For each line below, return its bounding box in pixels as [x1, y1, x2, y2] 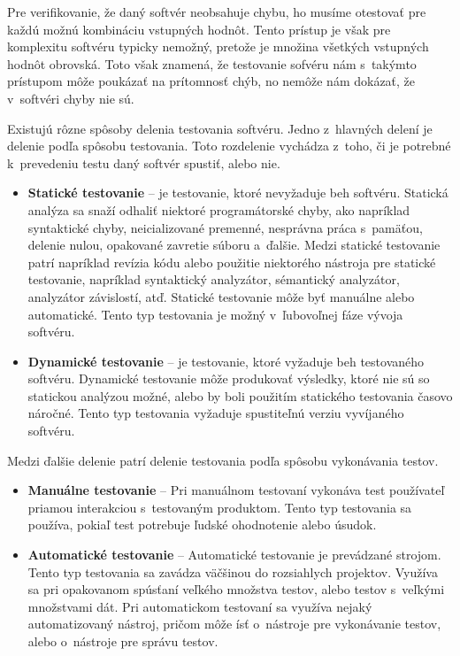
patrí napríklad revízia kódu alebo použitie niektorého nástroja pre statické [27, 252, 436, 271]
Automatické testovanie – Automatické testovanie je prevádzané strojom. [27, 545, 441, 564]
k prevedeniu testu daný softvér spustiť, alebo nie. [7, 153, 280, 172]
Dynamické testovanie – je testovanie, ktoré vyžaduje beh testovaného [27, 351, 425, 370]
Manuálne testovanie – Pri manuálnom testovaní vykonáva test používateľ [27, 481, 445, 499]
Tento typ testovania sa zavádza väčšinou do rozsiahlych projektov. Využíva [27, 562, 438, 581]
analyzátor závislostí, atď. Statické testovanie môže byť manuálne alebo [27, 287, 415, 305]
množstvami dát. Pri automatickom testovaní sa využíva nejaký [27, 597, 372, 615]
